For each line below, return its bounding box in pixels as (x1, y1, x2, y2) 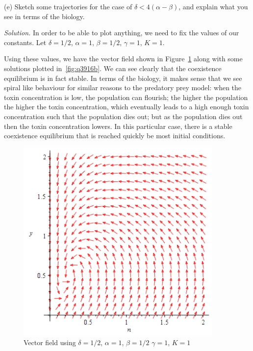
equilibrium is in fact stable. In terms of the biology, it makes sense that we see (4, 73, 242, 83)
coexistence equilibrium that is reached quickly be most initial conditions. (4, 130, 226, 141)
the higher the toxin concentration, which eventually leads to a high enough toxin (4, 101, 249, 112)
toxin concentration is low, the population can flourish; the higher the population (4, 92, 248, 102)
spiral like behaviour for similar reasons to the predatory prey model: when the (4, 82, 242, 93)
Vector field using (24, 337, 76, 348)
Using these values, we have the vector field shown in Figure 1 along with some (4, 53, 243, 64)
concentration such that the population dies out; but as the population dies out (4, 111, 243, 121)
